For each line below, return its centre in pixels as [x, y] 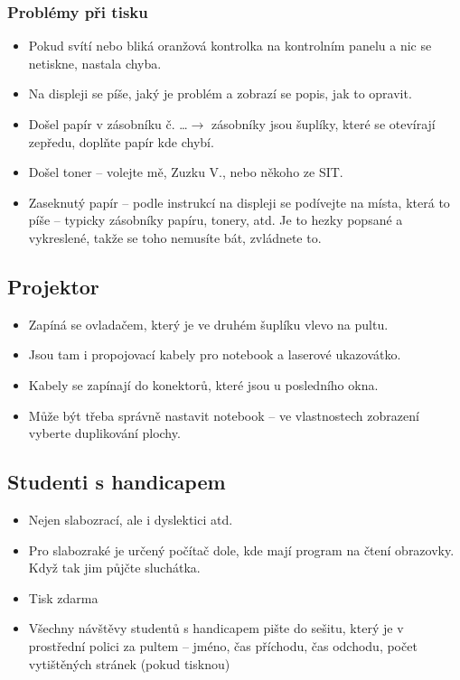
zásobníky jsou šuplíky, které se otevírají [324, 124]
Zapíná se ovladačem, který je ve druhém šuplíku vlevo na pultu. [208, 324]
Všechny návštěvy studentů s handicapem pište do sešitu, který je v [216, 628]
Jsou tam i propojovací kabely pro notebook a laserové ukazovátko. [215, 354]
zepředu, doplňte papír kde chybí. [121, 141]
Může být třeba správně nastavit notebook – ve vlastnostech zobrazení [224, 415]
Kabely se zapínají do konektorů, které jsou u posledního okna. [203, 384]
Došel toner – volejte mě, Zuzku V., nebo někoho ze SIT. [186, 172]
